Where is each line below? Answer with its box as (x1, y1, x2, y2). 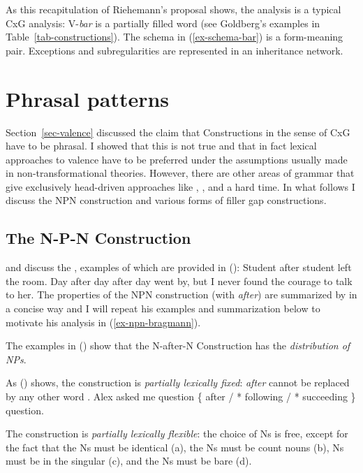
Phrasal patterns (6, 84, 170, 112)
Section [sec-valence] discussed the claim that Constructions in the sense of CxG (6, 124, 350, 139)
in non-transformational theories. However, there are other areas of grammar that (6, 166, 355, 180)
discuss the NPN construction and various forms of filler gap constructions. (6, 193, 327, 208)
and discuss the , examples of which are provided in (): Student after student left (6, 260, 352, 275)
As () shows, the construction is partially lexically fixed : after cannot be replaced (6, 375, 350, 390)
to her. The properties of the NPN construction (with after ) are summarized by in (6, 287, 357, 302)
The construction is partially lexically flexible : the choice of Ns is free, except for (6, 426, 348, 441)
